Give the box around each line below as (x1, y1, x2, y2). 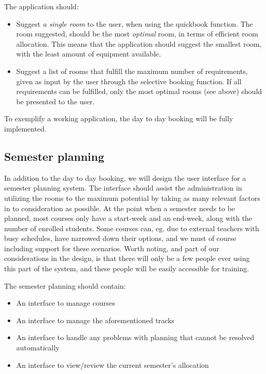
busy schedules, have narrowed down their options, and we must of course (4, 233, 237, 244)
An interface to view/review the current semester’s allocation (16, 359, 209, 370)
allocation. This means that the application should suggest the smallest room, (16, 38, 262, 49)
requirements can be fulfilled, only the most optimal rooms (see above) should (16, 86, 262, 97)
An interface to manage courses (16, 297, 115, 308)
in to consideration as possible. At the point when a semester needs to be (4, 202, 235, 213)
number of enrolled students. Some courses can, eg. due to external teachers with (4, 222, 259, 233)
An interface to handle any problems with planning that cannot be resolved (16, 332, 255, 343)
